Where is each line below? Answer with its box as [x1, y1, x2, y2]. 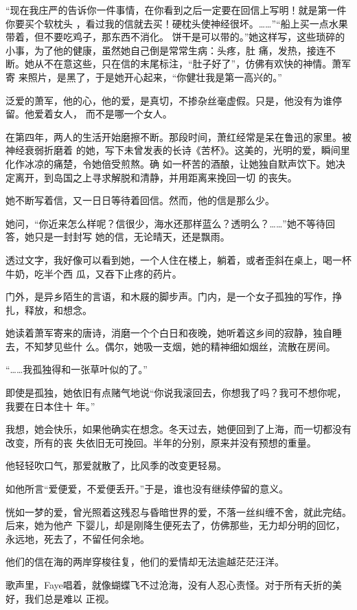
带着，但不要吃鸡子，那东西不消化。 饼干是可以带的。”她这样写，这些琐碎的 [5, 30, 345, 44]
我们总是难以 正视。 [24, 591, 115, 605]
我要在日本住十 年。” [5, 398, 95, 413]
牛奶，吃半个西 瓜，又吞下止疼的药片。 [5, 266, 182, 280]
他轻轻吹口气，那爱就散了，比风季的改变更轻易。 [5, 458, 227, 473]
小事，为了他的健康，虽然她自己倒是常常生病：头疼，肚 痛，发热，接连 [5, 43, 326, 57]
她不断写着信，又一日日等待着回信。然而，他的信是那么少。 [5, 193, 275, 207]
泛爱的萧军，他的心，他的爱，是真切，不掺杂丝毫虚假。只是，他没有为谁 [5, 93, 332, 107]
